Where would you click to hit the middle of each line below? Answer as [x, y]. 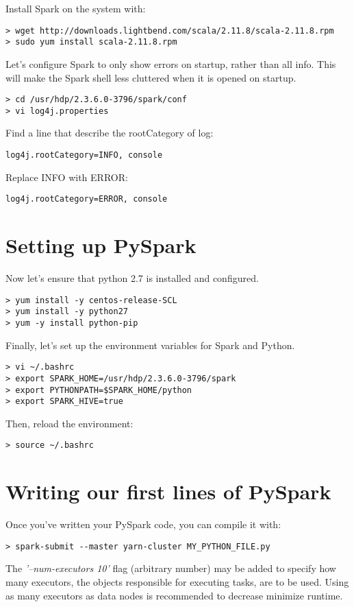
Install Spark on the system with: [76, 8]
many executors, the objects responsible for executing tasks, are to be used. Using [177, 582]
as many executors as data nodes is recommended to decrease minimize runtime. [174, 595]
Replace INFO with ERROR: [67, 177]
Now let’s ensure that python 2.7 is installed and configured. [132, 278]
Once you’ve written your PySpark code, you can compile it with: [143, 524]
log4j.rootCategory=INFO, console [84, 155]
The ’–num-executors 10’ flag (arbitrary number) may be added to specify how [171, 568]
